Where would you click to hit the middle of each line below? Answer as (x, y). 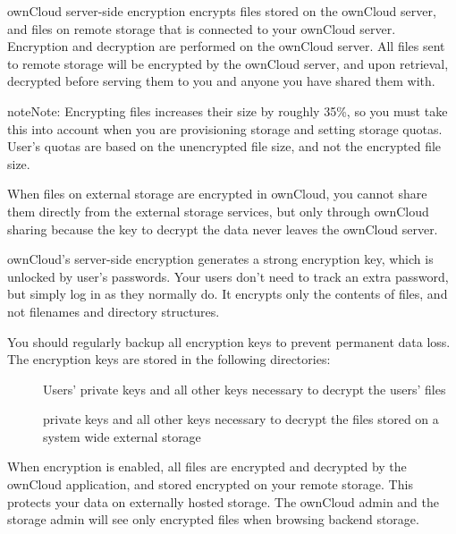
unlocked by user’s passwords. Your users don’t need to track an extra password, (228, 276)
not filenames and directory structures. (114, 311)
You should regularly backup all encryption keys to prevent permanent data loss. (229, 341)
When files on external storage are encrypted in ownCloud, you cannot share (217, 194)
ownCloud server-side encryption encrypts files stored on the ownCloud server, (222, 11)
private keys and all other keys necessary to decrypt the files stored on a (241, 419)
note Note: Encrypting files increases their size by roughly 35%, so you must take (228, 110)
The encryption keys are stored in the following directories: (169, 359)
